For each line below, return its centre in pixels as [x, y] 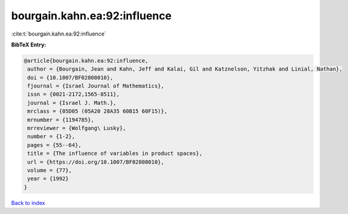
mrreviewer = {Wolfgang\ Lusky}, [77, 128]
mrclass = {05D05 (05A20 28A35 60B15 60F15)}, [97, 111]
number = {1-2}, [51, 137]
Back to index [28, 203]
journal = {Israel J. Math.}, [72, 103]
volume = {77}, [50, 170]
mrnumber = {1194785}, [61, 120]
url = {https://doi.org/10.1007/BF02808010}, [96, 162]
